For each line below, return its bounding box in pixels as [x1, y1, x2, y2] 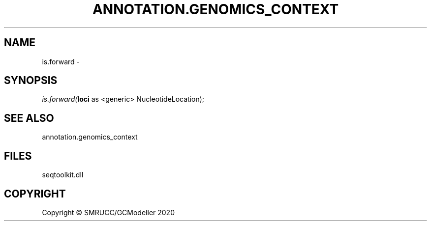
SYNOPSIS [4, 74, 58, 87]
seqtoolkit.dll [42, 170, 84, 179]
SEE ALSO [4, 112, 54, 124]
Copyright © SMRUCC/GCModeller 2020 [42, 208, 175, 217]
